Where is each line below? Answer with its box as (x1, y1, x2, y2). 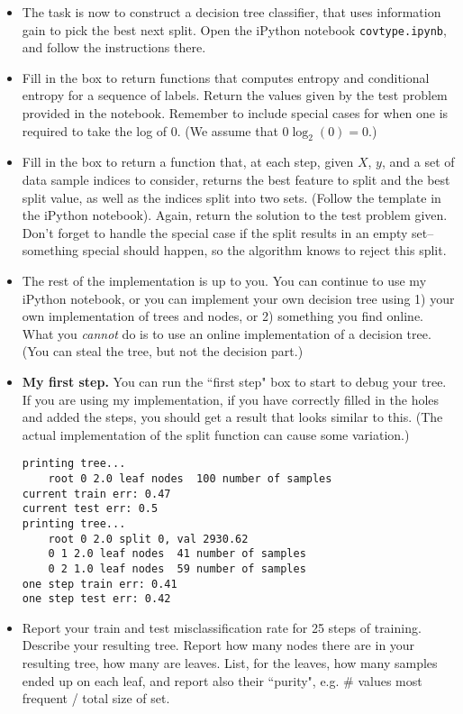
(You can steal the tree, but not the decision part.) (22, 342, 304, 361)
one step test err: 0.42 (22, 592, 171, 606)
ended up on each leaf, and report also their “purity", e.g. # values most (22, 671, 422, 690)
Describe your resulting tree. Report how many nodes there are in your (22, 636, 415, 654)
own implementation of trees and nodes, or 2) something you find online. (22, 307, 424, 325)
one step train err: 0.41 (22, 577, 177, 590)
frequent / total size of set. (22, 689, 170, 708)
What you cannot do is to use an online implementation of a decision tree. (22, 324, 431, 343)
